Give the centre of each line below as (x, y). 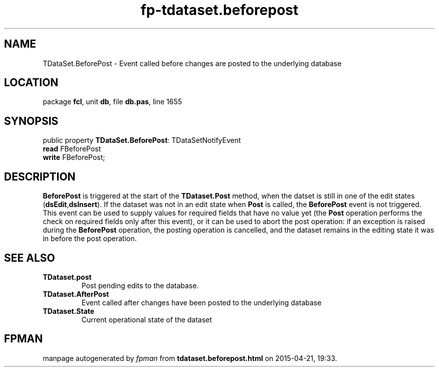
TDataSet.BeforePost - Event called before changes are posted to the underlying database (192, 63)
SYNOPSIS (31, 121)
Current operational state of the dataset (147, 319)
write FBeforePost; (74, 157)
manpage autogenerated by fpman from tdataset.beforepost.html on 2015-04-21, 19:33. (190, 358)
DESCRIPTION (40, 176)
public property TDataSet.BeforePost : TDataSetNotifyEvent (142, 140)
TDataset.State (69, 311)
